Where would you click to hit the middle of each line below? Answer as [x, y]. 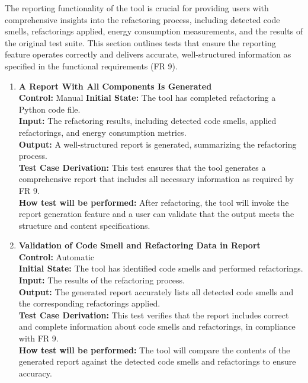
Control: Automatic [57, 256]
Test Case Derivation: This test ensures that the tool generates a [142, 167]
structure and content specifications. [84, 225]
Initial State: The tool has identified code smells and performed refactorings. [161, 268]
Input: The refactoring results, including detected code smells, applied [147, 121]
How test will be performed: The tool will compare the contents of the [154, 350]
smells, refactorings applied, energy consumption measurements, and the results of [154, 31]
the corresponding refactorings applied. [89, 303]
